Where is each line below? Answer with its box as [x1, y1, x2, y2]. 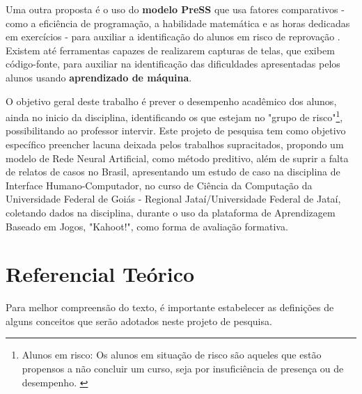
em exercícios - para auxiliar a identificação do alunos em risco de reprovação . [6, 29, 340, 44]
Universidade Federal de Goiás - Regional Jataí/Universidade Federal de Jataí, [6, 191, 341, 206]
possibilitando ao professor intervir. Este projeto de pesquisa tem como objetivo [6, 123, 346, 138]
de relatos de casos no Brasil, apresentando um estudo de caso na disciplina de [6, 164, 340, 179]
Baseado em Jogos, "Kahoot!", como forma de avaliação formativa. [6, 219, 288, 233]
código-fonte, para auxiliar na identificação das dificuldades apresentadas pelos [6, 56, 340, 71]
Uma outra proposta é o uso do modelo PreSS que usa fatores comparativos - [6, 2, 345, 16]
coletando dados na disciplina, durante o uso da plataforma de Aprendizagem [6, 205, 336, 219]
